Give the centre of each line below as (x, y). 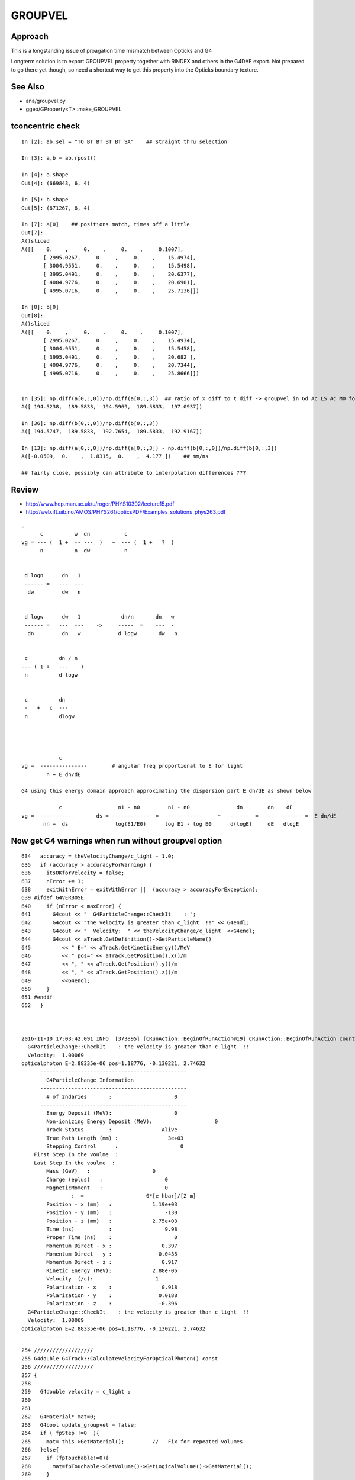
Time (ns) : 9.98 (112, 1229)
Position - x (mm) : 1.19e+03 (112, 1204)
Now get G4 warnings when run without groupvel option (117, 841)
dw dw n (54, 592)
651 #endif (37, 997)
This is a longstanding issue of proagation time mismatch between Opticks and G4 (112, 51)
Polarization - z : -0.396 (112, 1304)
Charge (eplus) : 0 (107, 1179)
